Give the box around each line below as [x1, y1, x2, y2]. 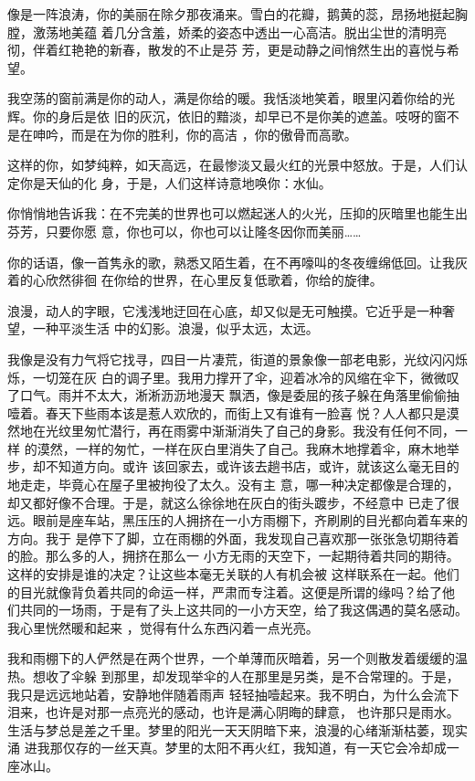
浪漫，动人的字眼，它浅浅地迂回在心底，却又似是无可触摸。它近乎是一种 [7, 301, 442, 320]
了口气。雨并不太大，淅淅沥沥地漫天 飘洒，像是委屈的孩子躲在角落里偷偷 [7, 385, 447, 405]
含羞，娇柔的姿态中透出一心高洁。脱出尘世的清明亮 [139, 22, 447, 41]
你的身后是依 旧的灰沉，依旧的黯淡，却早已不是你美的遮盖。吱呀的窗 [32, 106, 447, 125]
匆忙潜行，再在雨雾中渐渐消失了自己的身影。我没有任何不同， [83, 421, 455, 440]
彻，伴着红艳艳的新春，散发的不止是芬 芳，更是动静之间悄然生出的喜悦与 [7, 40, 447, 59]
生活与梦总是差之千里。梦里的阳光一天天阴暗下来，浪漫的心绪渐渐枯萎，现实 [7, 720, 468, 739]
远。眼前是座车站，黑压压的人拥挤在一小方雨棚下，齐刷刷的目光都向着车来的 [7, 511, 468, 530]
